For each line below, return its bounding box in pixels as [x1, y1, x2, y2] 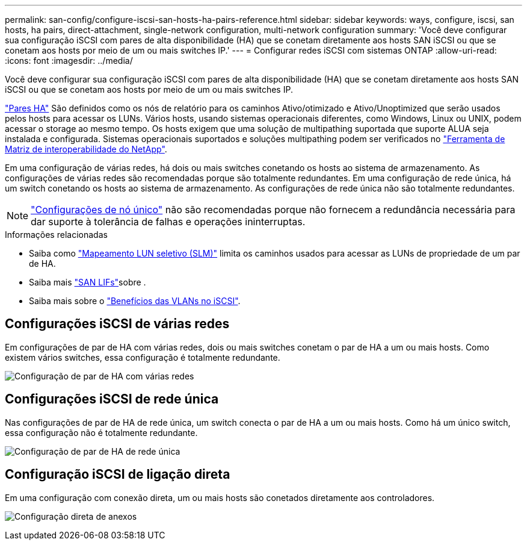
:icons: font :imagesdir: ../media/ [5, 55, 133, 66]
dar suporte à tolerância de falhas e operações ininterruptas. [31, 216, 306, 228]
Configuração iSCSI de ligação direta [5, 467, 230, 482]
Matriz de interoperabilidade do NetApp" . [5, 144, 167, 154]
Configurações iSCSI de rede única [5, 391, 219, 407]
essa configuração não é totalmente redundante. [5, 427, 198, 438]
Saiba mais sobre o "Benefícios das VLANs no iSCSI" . [29, 296, 241, 306]
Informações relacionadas [5, 229, 108, 240]
